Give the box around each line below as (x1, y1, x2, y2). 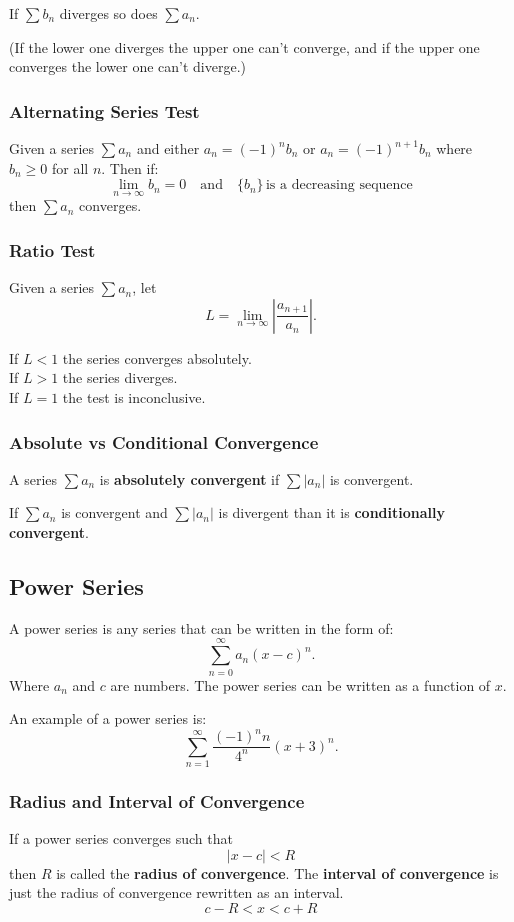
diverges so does (59, 3, 158, 23)
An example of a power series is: (9, 708, 207, 729)
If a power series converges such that (9, 828, 233, 849)
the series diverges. (62, 367, 178, 388)
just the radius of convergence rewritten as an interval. (9, 882, 344, 903)
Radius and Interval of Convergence (9, 788, 305, 813)
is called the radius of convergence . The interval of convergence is (56, 862, 499, 883)
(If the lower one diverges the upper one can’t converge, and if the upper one (9, 36, 480, 57)
